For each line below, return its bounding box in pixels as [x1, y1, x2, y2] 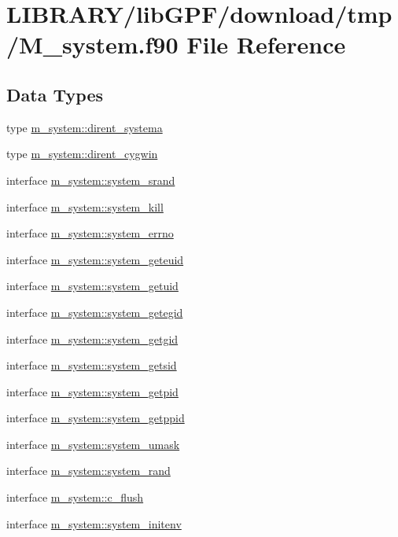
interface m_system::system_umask [6, 436, 180, 452]
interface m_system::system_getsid [6, 357, 177, 373]
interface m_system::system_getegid [6, 303, 183, 320]
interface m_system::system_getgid [6, 330, 179, 347]
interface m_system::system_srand [6, 171, 175, 188]
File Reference [186, 28, 346, 61]
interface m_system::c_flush [6, 489, 144, 506]
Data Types [6, 82, 103, 106]
